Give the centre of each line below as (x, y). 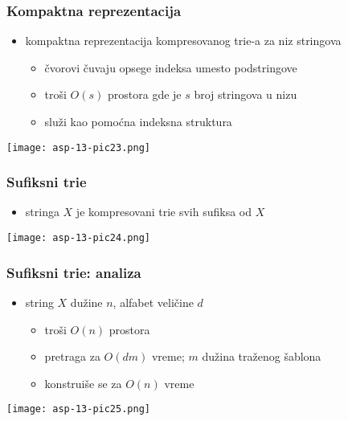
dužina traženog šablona (262, 356)
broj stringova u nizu (246, 94)
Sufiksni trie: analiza (74, 272)
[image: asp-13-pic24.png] (78, 238)
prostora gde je (145, 94)
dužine (86, 302)
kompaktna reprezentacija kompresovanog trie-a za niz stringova (183, 41)
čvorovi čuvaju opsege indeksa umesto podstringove (171, 67)
